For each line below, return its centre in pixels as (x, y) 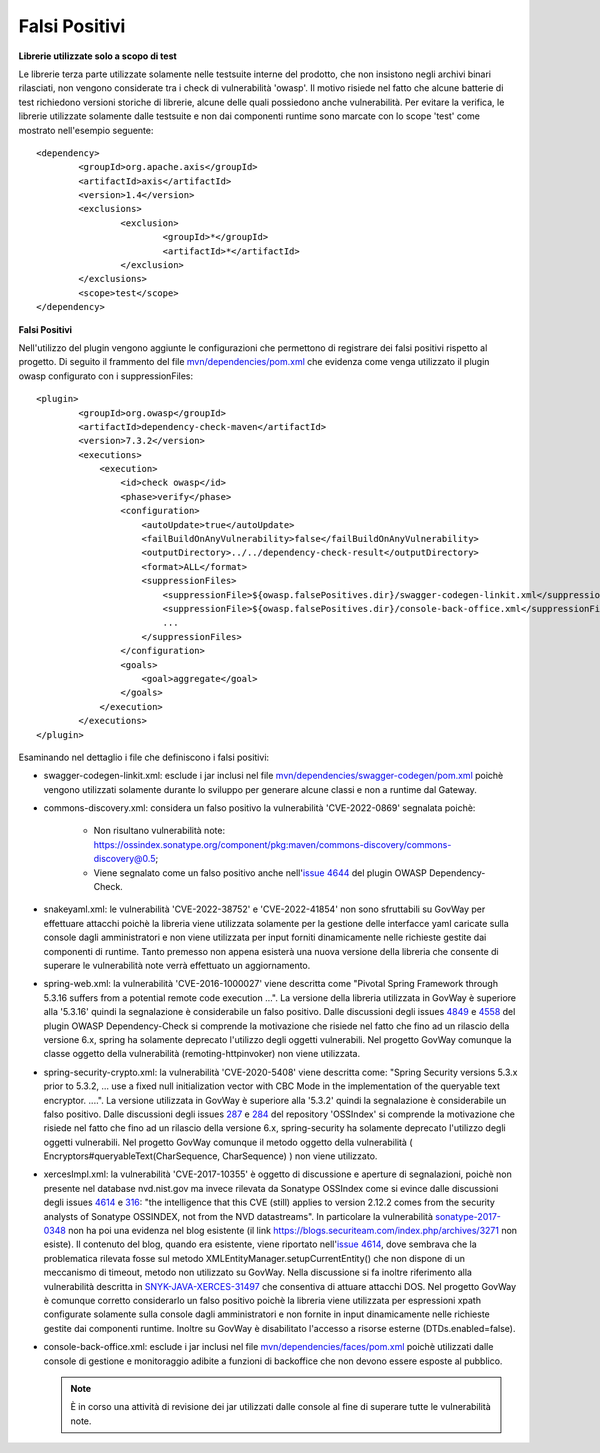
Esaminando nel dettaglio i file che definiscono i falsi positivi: (144, 757)
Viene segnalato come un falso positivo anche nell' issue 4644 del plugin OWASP (260, 872)
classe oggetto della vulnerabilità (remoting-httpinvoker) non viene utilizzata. (201, 1054)
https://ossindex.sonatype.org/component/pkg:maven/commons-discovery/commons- (272, 844)
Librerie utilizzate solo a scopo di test (97, 56)
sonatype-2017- (468, 1216)
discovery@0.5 (124, 859)
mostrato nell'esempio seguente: (86, 130)
